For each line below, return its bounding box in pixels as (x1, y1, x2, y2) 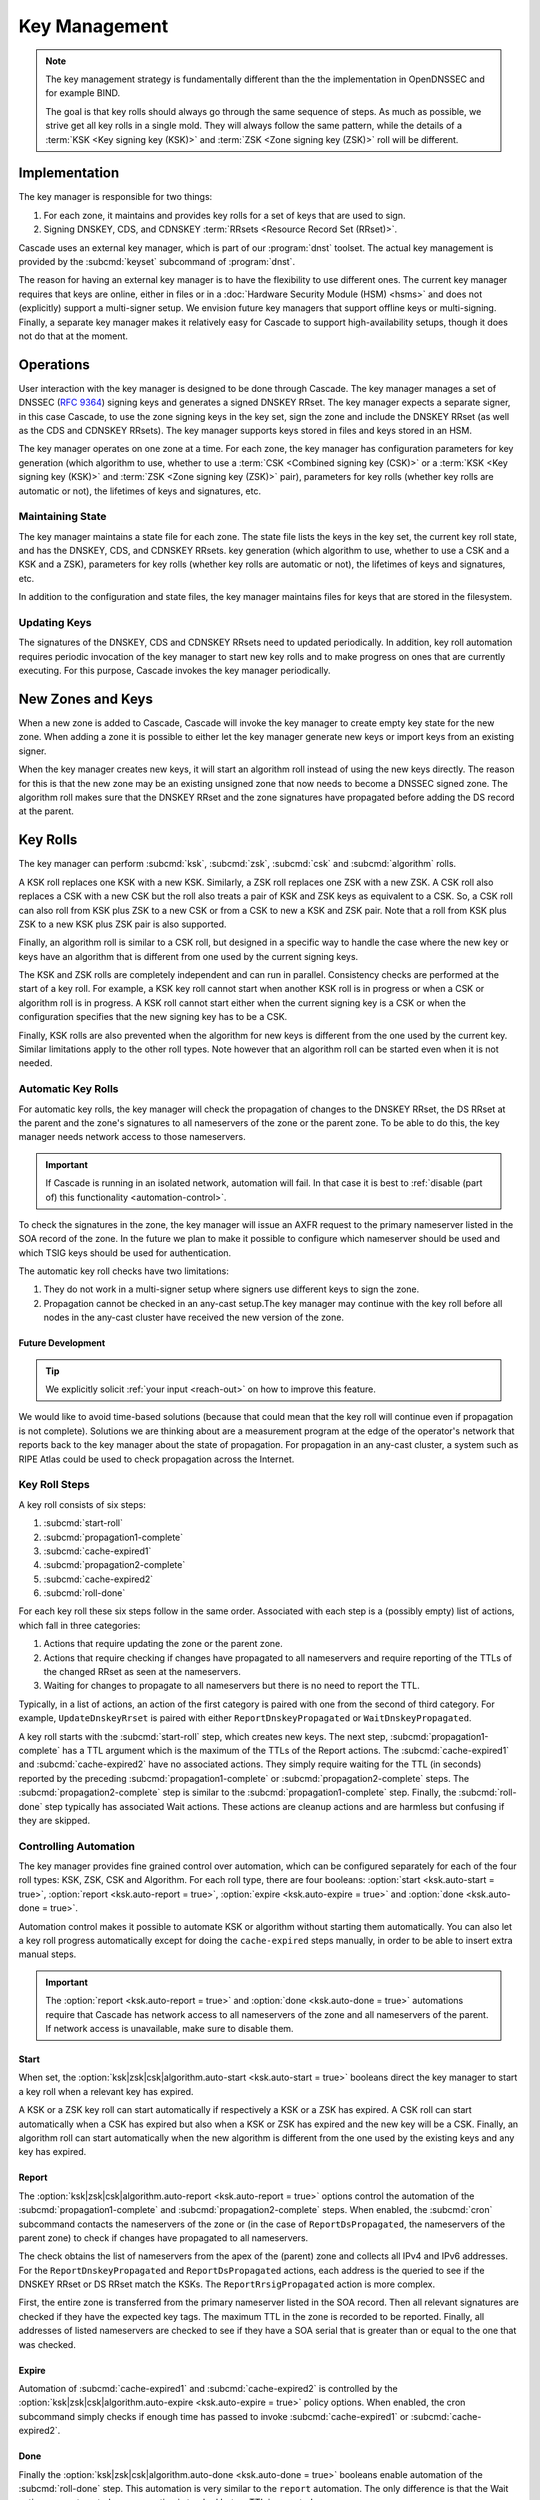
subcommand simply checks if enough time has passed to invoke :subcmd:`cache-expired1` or (18, 2410, 409, 2422)
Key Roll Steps (18, 1478, 90, 1492)
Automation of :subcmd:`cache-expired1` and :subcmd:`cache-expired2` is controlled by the (18, 2383, 399, 2395)
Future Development (18, 1337, 106, 1349)
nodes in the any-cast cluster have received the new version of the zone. (43, 1311, 345, 1324)
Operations (18, 356, 90, 373)
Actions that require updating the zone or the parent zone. (43, 1638, 284, 1650)
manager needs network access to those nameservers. (18, 1131, 246, 1143)
